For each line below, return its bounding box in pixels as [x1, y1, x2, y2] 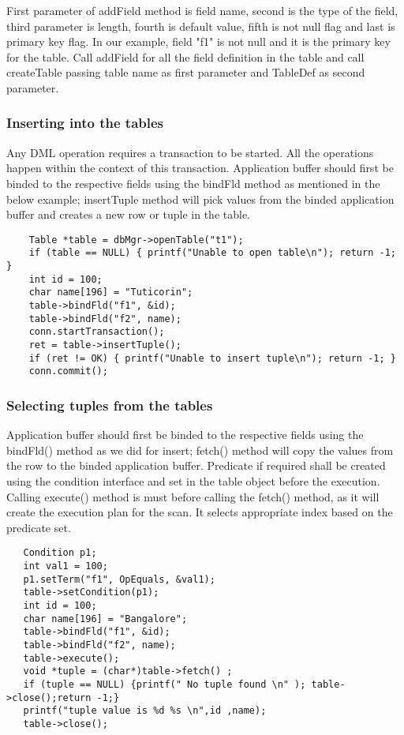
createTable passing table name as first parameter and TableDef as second [6, 64, 365, 81]
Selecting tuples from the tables [6, 395, 213, 414]
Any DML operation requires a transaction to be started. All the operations [6, 144, 374, 160]
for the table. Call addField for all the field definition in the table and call [6, 48, 365, 65]
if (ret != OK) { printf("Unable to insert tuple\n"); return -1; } [28, 352, 396, 364]
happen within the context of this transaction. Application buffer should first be [6, 159, 394, 176]
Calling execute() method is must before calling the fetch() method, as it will [6, 488, 380, 504]
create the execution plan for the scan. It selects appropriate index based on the [6, 504, 393, 520]
